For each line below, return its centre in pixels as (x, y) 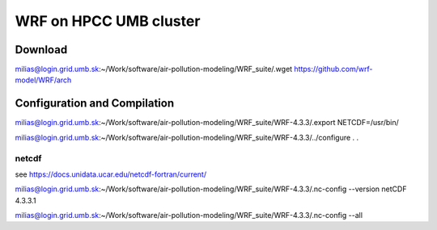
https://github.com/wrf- (333, 69)
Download (41, 50)
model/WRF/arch (43, 80)
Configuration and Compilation (95, 104)
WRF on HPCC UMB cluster (108, 21)
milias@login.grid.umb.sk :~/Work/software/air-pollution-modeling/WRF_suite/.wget (154, 69)
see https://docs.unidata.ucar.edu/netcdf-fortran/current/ (110, 174)
